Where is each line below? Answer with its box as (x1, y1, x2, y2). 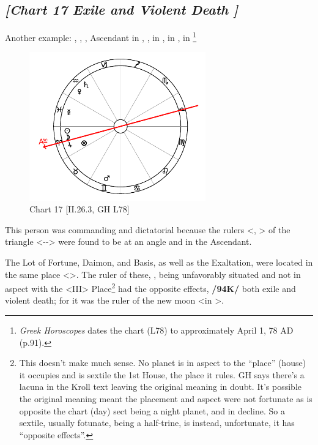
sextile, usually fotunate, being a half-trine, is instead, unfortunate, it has (19, 416, 295, 429)
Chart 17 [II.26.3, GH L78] (29, 203, 130, 215)
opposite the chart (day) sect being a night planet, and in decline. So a (19, 404, 286, 417)
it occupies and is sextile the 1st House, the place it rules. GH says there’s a (19, 368, 305, 381)
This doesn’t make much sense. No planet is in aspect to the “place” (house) (19, 356, 306, 369)
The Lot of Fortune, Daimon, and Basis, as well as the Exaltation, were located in (5, 256, 313, 269)
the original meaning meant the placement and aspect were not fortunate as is (19, 392, 312, 405)
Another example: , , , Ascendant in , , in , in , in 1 (5, 29, 197, 43)
